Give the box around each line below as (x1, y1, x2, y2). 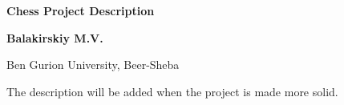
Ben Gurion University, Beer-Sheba (6, 56, 180, 73)
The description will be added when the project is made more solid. (6, 83, 338, 99)
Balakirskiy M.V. (6, 29, 103, 46)
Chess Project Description (6, 2, 155, 18)
